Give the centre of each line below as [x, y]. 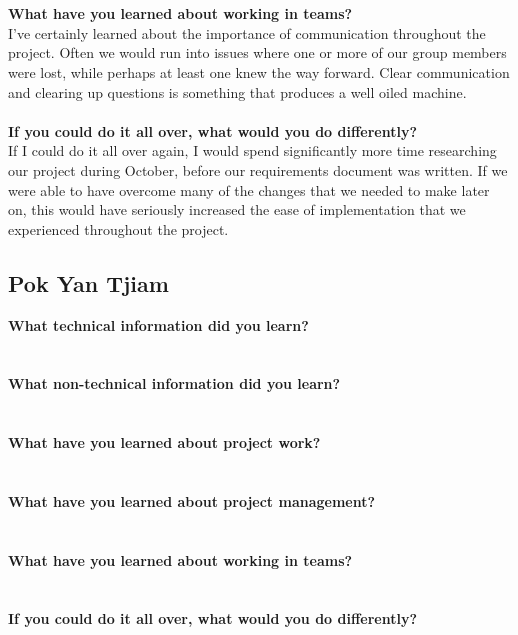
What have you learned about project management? [192, 500]
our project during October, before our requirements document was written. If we [258, 169]
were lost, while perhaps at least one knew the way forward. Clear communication [259, 71]
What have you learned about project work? [164, 442]
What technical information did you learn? [158, 324]
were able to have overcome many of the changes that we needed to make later [249, 189]
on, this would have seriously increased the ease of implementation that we [237, 209]
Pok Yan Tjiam [88, 282]
